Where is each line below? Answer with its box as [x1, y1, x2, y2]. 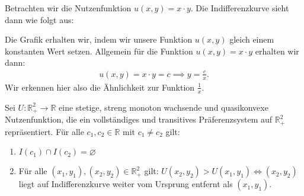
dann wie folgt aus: [5, 13, 74, 25]
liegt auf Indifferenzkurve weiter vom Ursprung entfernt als [18, 178, 233, 190]
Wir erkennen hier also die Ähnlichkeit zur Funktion [5, 81, 195, 93]
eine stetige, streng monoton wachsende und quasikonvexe [59, 101, 268, 113]
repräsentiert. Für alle [5, 125, 84, 137]
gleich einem [229, 33, 274, 46]
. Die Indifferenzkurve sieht [190, 2, 289, 14]
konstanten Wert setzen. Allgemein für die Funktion [5, 44, 193, 57]
